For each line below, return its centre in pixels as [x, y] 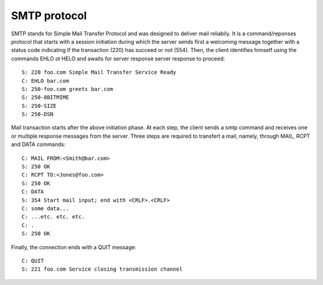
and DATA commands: [38, 144]
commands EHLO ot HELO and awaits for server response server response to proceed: [118, 58]
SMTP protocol [49, 16]
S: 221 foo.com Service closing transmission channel [102, 269]
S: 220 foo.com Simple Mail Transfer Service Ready [99, 72]
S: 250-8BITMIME [45, 98]
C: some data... [45, 208]
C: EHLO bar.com [45, 81]
